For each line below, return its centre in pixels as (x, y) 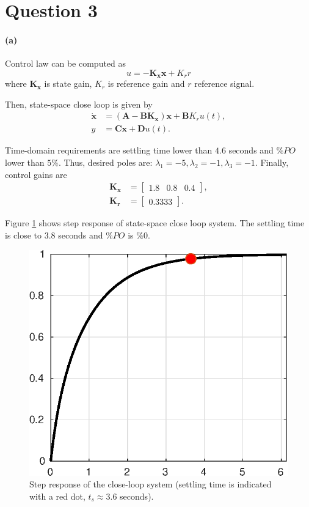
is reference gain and (146, 83)
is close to (24, 235)
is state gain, (68, 83)
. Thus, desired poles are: (105, 162)
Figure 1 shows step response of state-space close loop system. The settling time (155, 223)
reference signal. (224, 83)
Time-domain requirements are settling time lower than (109, 150)
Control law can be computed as (66, 63)
